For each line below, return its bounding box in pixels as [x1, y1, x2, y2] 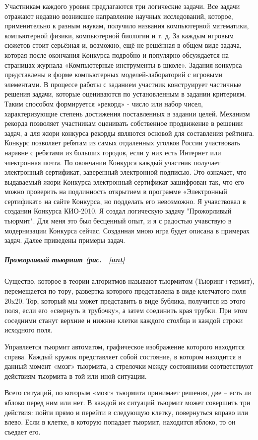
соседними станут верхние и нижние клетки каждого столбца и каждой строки [4, 315, 243, 325]
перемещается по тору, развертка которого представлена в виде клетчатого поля [4, 286, 246, 296]
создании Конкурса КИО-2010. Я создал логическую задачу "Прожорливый [4, 206, 232, 216]
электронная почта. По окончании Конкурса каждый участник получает [4, 157, 221, 167]
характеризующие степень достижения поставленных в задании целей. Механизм [4, 108, 250, 118]
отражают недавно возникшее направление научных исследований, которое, [4, 10, 233, 21]
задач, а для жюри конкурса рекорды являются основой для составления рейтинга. [4, 127, 254, 138]
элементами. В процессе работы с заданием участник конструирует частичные [4, 79, 242, 89]
